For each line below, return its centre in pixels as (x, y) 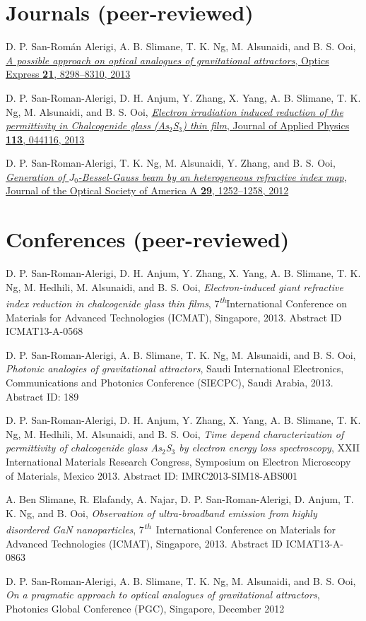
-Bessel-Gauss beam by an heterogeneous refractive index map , (212, 176)
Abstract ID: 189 (42, 396)
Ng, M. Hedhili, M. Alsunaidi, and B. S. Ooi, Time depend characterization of (175, 433)
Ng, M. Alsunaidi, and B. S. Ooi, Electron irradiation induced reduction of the (175, 111)
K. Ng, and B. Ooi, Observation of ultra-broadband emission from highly (161, 513)
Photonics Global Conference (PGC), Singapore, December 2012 (145, 608)
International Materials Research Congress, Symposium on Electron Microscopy (178, 461)
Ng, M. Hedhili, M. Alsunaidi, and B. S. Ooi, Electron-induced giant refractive (175, 286)
